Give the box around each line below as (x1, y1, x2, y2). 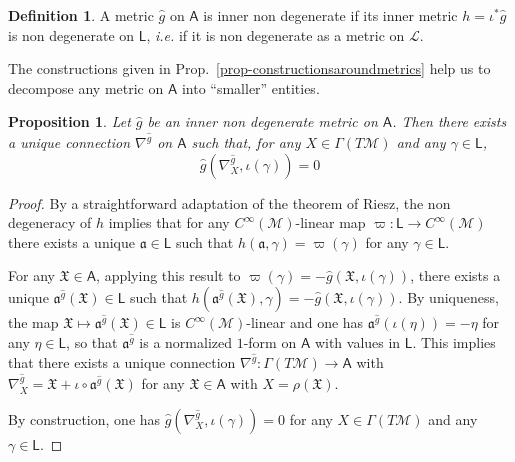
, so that (66, 331, 118, 352)
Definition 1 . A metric (8, 5, 154, 25)
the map (8, 312, 59, 332)
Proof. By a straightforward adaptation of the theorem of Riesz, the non (8, 192, 451, 213)
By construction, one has (8, 408, 161, 429)
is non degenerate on (8, 24, 135, 45)
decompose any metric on (8, 77, 164, 98)
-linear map (295, 212, 366, 233)
